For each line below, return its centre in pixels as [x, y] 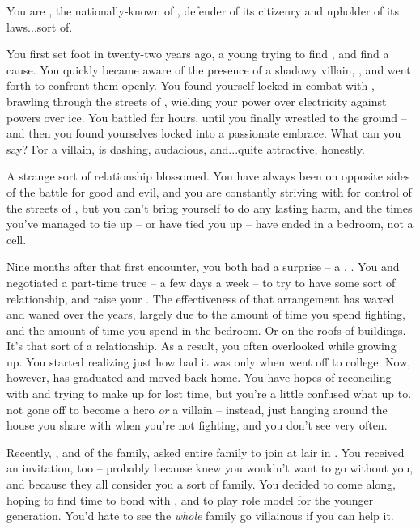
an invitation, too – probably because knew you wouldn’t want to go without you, [210, 468]
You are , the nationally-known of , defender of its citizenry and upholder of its [203, 11]
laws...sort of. [40, 26]
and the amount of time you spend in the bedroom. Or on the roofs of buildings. [206, 330]
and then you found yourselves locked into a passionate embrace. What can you [204, 133]
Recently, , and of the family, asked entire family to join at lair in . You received [206, 452]
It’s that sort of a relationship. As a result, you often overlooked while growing [202, 346]
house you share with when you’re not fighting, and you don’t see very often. [197, 425]
